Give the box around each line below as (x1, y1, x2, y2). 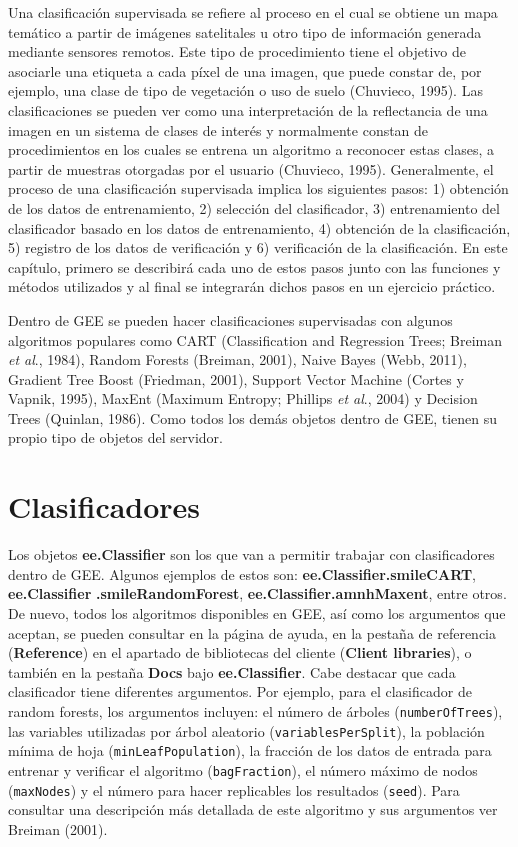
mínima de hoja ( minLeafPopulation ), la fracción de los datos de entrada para (8, 740, 492, 761)
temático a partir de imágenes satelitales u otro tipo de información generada (8, 21, 482, 42)
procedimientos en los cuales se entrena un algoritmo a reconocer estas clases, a (8, 139, 495, 160)
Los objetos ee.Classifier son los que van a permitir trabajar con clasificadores (8, 544, 495, 565)
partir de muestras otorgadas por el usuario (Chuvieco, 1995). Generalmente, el (8, 158, 494, 179)
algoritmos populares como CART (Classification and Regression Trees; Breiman (8, 329, 503, 350)
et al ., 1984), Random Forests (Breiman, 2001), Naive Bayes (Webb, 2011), (8, 349, 467, 370)
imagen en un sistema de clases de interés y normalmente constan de (8, 119, 429, 140)
